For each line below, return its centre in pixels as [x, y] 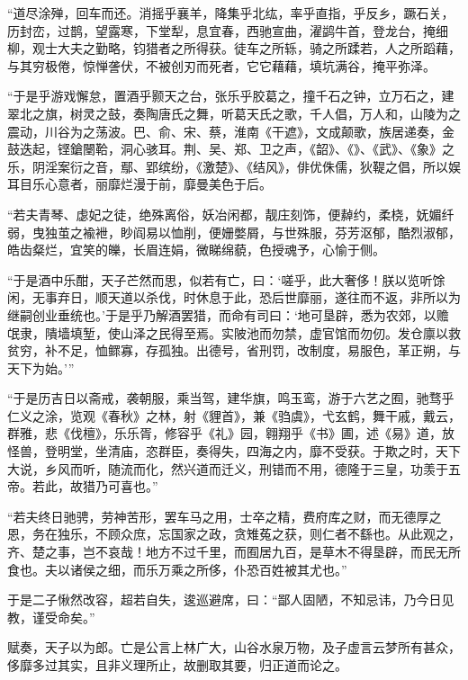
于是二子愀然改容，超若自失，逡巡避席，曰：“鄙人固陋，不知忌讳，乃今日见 [231, 599]
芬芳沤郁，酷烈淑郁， [397, 232]
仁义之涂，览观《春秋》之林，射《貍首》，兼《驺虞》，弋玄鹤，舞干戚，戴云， [234, 415]
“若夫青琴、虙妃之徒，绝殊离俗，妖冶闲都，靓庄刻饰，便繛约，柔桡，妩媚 [225, 214]
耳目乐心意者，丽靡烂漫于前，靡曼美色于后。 [139, 184]
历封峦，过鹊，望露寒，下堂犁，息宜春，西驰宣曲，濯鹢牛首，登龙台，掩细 [228, 30]
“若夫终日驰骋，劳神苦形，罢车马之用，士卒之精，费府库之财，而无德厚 [218, 516]
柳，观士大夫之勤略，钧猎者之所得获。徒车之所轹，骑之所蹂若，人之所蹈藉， [234, 48]
